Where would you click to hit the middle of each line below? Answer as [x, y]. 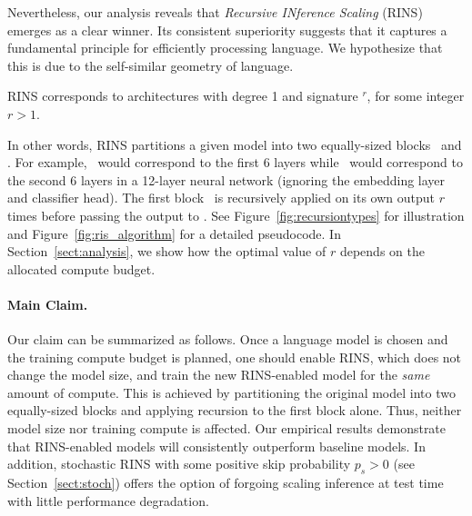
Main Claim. [48, 304]
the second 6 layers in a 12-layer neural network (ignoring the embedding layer [226, 179]
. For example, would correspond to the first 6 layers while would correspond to [235, 162]
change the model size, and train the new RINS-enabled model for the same [219, 375]
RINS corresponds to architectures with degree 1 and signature [183, 96]
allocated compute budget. [81, 268]
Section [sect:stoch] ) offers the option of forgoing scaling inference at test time [226, 483]
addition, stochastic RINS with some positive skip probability [179, 464]
